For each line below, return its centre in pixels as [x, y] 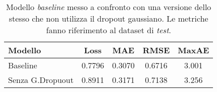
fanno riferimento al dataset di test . [108, 30]
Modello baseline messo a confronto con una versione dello [109, 7]
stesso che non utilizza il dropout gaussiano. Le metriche [108, 18]
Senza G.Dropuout [41, 80]
